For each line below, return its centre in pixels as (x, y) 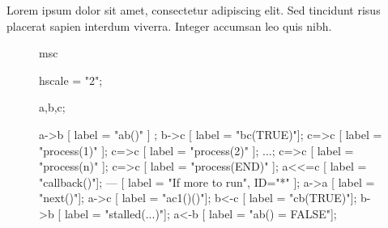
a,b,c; (52, 107)
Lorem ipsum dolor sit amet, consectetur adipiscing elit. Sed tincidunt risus (194, 10)
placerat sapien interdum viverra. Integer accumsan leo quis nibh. (169, 25)
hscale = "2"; (71, 80)
